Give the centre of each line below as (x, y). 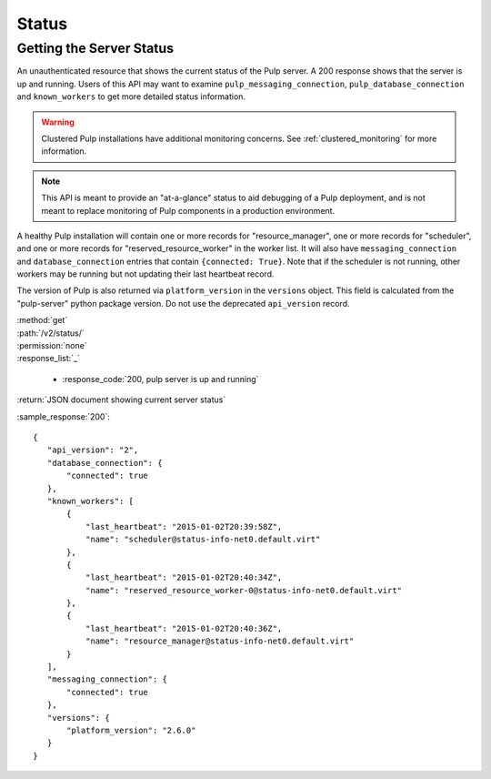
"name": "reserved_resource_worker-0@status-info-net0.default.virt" (244, 590)
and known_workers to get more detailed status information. (131, 96)
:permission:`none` (52, 346)
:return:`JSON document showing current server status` (121, 400)
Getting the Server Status (95, 48)
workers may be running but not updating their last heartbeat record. (145, 274)
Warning (58, 122)
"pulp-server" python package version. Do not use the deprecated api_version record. (183, 303)
